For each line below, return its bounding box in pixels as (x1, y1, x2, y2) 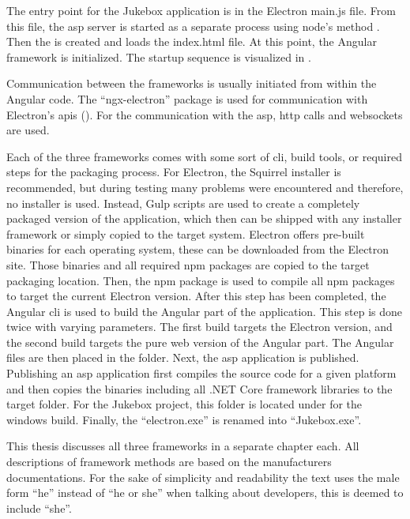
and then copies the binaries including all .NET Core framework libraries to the (6, 380, 393, 397)
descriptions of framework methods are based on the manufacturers (6, 453, 332, 470)
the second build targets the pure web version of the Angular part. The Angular (6, 333, 394, 350)
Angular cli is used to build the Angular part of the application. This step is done (6, 303, 403, 319)
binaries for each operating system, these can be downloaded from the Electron (6, 241, 389, 258)
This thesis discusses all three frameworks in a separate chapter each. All (6, 438, 359, 454)
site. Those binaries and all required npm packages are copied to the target (6, 256, 370, 273)
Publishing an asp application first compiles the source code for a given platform (6, 365, 397, 382)
